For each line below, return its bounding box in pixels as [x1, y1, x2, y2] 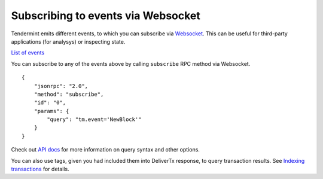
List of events [11, 49, 45, 56]
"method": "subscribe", [33, 90, 104, 98]
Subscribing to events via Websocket [11, 9, 200, 22]
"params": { [33, 108, 69, 114]
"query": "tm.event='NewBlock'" [47, 116, 142, 123]
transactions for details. [11, 165, 70, 173]
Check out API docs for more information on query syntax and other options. [11, 146, 200, 153]
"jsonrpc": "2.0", [33, 83, 89, 89]
